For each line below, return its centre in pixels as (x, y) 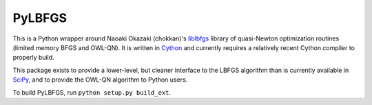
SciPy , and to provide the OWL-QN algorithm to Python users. (100, 80)
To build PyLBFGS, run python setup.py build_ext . (92, 92)
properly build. (33, 58)
